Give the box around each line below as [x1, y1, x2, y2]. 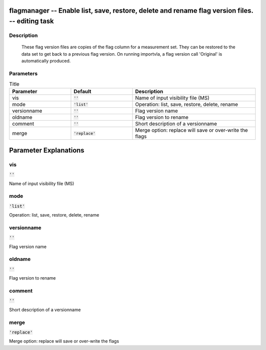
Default [73, 88, 92, 95]
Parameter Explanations [9, 146, 85, 155]
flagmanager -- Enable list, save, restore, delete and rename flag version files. [9, 6, 254, 15]
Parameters [9, 70, 38, 77]
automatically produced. [21, 58, 71, 64]
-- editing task [9, 17, 54, 26]
